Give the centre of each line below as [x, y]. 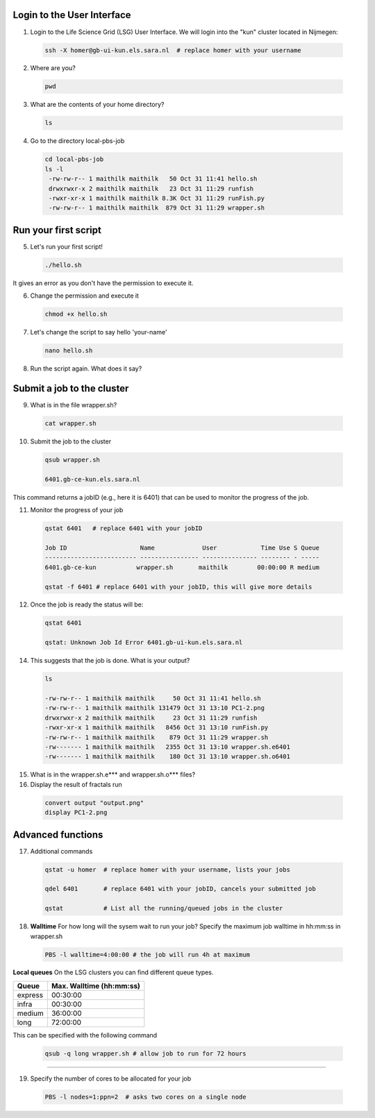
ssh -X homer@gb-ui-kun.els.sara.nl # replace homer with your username [173, 50]
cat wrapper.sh [70, 424]
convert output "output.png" [94, 803]
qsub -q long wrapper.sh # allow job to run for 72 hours [145, 1053]
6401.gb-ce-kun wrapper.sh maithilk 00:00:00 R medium [182, 567]
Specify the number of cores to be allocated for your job [111, 1078]
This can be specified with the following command [85, 1035]
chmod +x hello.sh [76, 314]
